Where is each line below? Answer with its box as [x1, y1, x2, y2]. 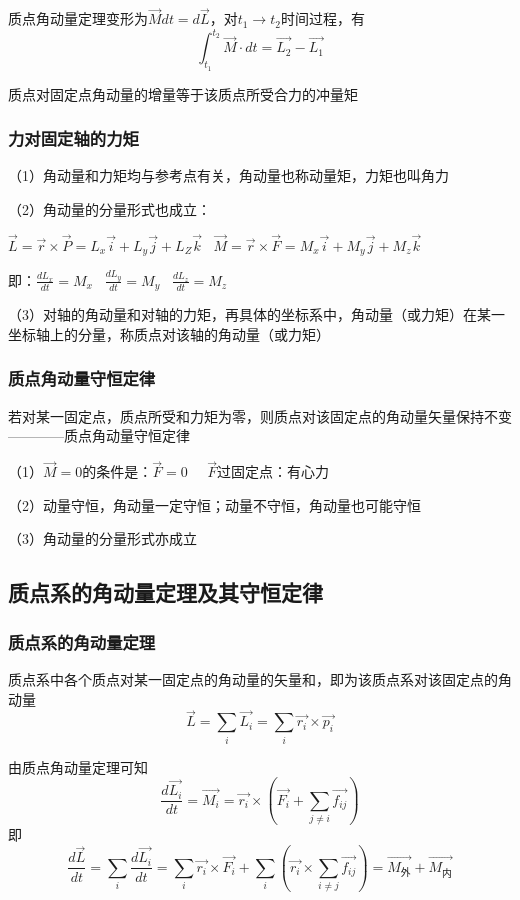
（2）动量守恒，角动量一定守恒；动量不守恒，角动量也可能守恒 [8, 494, 421, 515]
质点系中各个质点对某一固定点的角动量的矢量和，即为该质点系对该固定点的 [8, 668, 498, 689]
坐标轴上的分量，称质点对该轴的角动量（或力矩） [8, 323, 330, 344]
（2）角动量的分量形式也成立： [8, 198, 211, 219]
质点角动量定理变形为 [8, 8, 148, 29]
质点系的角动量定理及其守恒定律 [8, 577, 323, 608]
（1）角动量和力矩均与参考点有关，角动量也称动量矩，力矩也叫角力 [8, 165, 449, 186]
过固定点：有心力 [216, 461, 329, 482]
